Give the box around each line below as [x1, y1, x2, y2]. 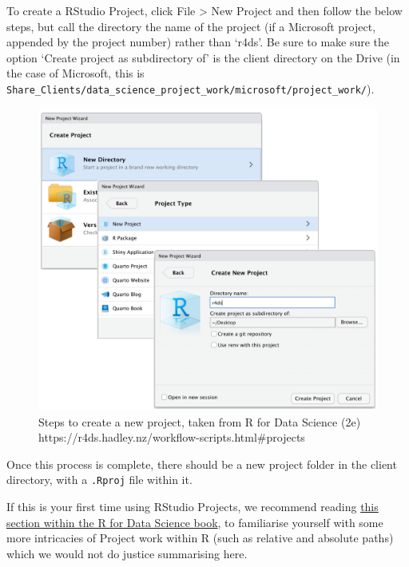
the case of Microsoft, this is [6, 65, 145, 81]
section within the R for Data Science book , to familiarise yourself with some [6, 513, 383, 530]
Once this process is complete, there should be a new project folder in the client [6, 455, 397, 472]
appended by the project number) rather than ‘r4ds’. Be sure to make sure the [6, 34, 390, 50]
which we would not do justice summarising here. [6, 545, 248, 561]
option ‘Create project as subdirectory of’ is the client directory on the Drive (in [6, 49, 400, 65]
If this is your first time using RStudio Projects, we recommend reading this [6, 498, 379, 515]
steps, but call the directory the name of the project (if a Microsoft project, [6, 18, 376, 34]
